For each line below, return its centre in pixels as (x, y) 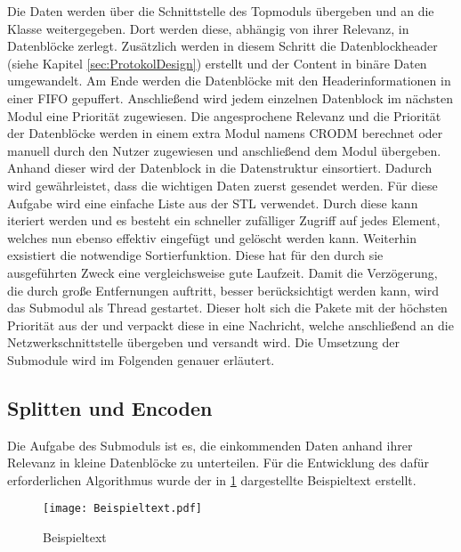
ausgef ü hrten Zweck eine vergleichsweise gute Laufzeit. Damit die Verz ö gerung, (222, 272)
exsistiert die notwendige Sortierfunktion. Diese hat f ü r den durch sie (195, 255)
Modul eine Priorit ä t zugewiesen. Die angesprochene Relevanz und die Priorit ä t (224, 115)
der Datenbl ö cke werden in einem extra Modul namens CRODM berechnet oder (225, 133)
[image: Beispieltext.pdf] (122, 509)
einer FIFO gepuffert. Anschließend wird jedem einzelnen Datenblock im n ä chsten (230, 97)
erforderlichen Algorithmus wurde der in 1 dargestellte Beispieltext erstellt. (212, 479)
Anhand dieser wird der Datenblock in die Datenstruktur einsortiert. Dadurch (220, 168)
